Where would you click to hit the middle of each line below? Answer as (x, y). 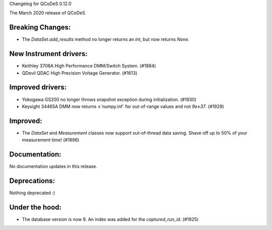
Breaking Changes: (40, 27)
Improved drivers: (38, 88)
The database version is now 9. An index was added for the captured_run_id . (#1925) (110, 219)
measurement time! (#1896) (51, 140)
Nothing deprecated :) (32, 193)
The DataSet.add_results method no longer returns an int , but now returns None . (106, 39)
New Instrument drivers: (49, 54)
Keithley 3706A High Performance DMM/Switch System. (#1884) (89, 66)
